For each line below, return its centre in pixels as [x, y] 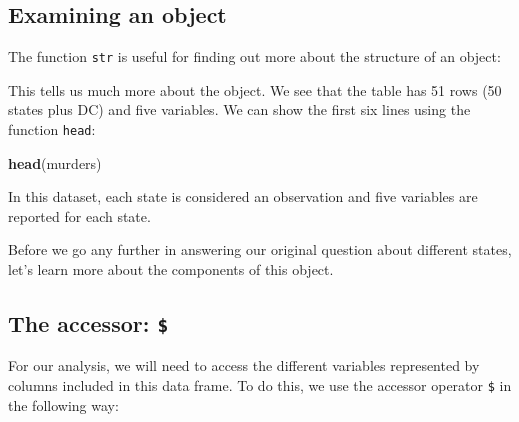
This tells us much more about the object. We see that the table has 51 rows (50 [255, 89]
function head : [52, 129]
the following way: [63, 404]
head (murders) [55, 162]
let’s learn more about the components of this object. [171, 269]
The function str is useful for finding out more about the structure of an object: [254, 56]
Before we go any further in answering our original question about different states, [260, 249]
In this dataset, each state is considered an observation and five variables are [243, 196]
